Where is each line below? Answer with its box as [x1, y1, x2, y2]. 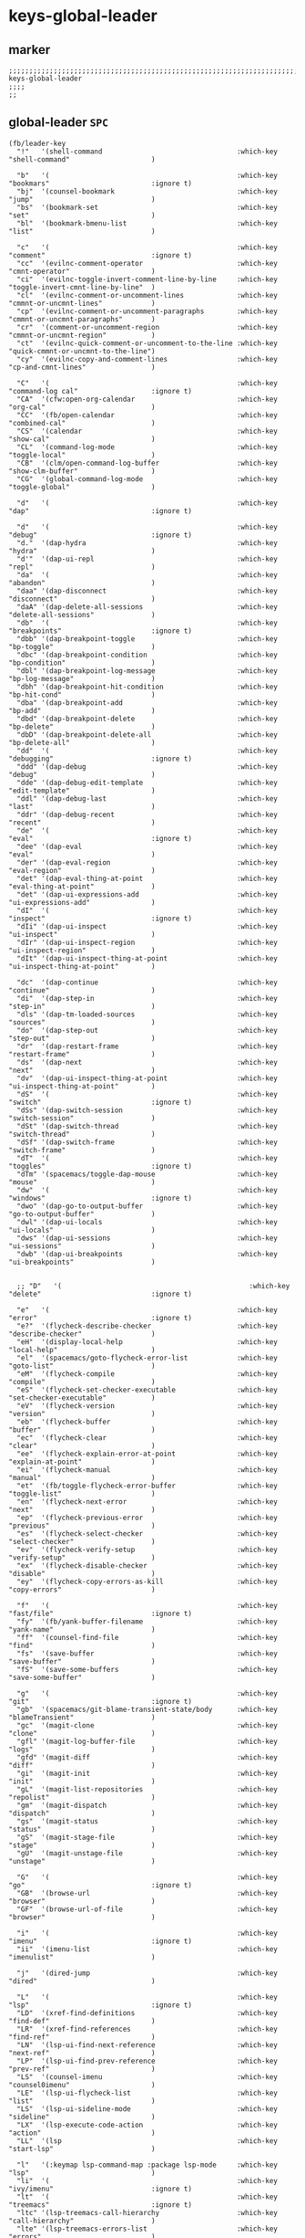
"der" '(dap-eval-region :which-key [16, 857, 279, 867]
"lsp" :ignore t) [8, 2001, 193, 2010]
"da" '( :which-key [16, 570, 279, 580]
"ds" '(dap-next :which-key [16, 1057, 279, 1066]
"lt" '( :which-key [16, 2192, 279, 2201]
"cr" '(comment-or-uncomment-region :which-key [16, 322, 279, 331]
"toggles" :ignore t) [8, 1161, 193, 1171]
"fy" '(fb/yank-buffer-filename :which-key [16, 1617, 279, 1626]
